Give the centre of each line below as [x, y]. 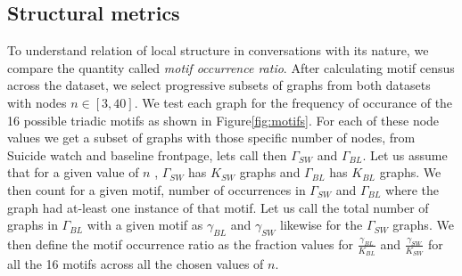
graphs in [33, 225]
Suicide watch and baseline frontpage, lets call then [147, 154]
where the [412, 189]
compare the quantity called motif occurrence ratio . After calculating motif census [231, 67]
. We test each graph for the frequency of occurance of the [293, 102]
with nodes [37, 102]
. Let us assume [405, 154]
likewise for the [322, 225]
